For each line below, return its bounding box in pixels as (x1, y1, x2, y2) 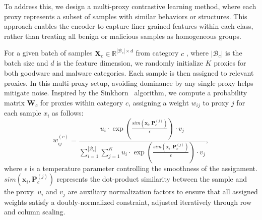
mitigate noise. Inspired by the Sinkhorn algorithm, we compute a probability (4, 87, 247, 98)
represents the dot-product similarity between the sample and (56, 174, 247, 184)
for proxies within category (40, 97, 123, 107)
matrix (4, 97, 25, 107)
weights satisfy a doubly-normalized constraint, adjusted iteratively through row (4, 196, 252, 207)
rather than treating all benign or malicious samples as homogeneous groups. (4, 30, 241, 41)
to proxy (203, 97, 229, 107)
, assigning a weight (128, 97, 189, 107)
